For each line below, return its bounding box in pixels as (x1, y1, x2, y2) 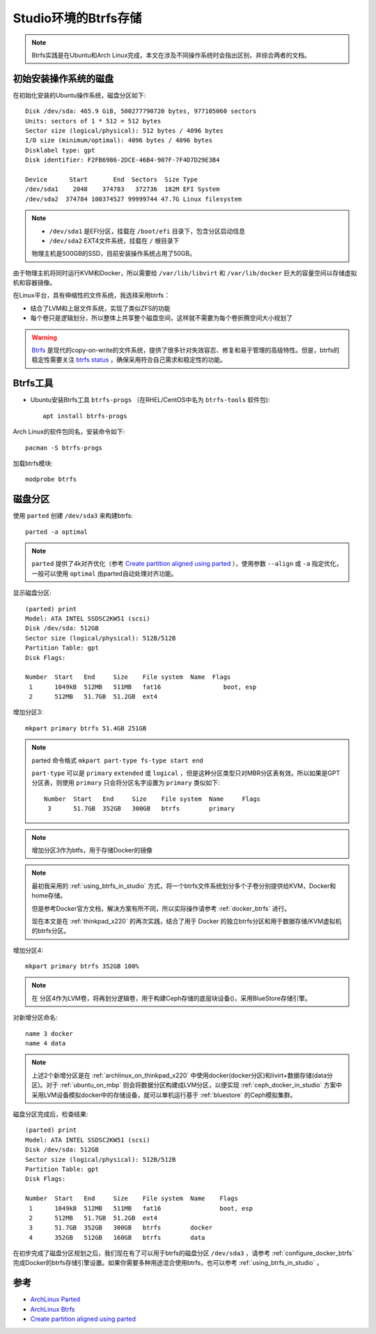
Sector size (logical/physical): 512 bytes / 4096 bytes (25, 127, 224, 135)
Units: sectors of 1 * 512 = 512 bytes (25, 117, 162, 125)
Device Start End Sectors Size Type (25, 175, 198, 183)
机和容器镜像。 (13, 279, 56, 287)
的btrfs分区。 (31, 927, 70, 935)
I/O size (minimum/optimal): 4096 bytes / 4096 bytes (25, 137, 212, 144)
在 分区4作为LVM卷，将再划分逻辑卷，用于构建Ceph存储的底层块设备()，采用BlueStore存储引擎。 (31, 994, 311, 1002)
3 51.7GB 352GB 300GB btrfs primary (47, 805, 235, 813)
